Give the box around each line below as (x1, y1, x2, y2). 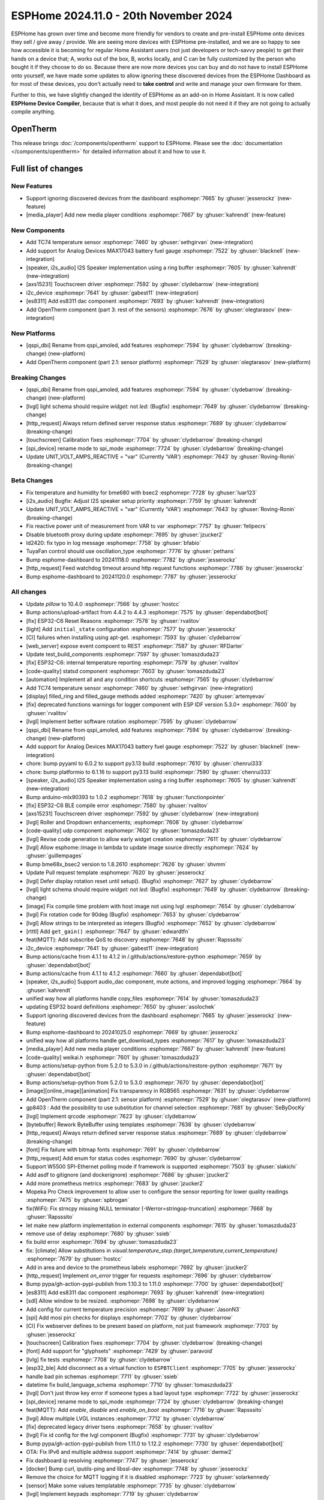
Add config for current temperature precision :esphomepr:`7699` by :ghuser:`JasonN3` (26, 1306, 241, 1313)
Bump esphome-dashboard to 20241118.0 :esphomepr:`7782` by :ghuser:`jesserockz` (26, 556, 237, 563)
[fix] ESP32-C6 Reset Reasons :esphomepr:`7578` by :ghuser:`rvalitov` (26, 617, 201, 624)
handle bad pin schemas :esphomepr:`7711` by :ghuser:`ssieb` (26, 1373, 179, 1380)
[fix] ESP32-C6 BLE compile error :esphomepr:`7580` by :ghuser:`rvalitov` (26, 802, 209, 809)
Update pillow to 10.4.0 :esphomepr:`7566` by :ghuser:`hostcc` (26, 600, 181, 607)
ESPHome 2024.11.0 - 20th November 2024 (11, 9, 233, 22)
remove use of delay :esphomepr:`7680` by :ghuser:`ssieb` (26, 1230, 172, 1237)
